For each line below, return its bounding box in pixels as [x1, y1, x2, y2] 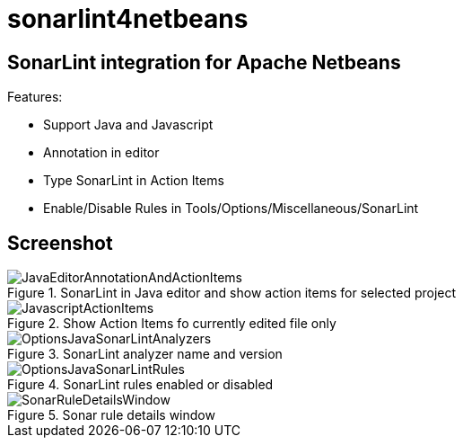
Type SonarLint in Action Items [43, 173, 224, 189]
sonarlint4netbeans [7, 4, 249, 34]
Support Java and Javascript [43, 117, 214, 133]
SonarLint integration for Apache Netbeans [7, 50, 401, 74]
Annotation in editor [43, 145, 160, 161]
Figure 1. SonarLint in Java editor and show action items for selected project [7, 285, 457, 301]
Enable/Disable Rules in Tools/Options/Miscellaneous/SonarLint [43, 200, 419, 217]
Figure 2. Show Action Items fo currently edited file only [7, 316, 336, 332]
